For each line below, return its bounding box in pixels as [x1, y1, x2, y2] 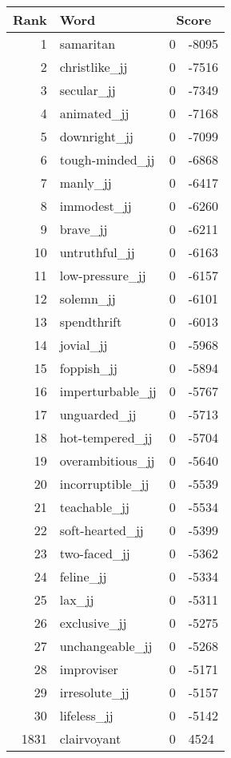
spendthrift [59, 312, 122, 331]
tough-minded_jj [59, 150, 155, 169]
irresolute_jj [59, 683, 129, 701]
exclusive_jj [59, 613, 127, 632]
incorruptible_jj [59, 474, 149, 493]
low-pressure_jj [59, 266, 146, 284]
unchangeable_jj [59, 637, 153, 655]
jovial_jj [59, 335, 108, 354]
